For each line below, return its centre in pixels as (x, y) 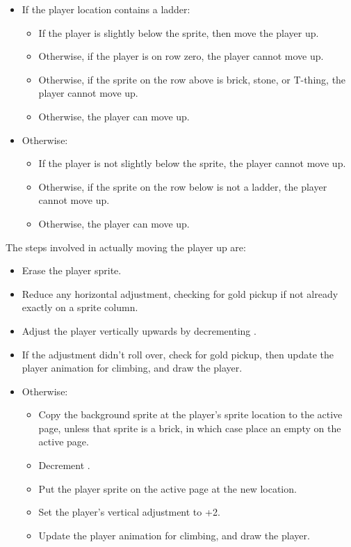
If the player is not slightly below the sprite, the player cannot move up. (192, 163)
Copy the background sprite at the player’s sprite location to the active (190, 414)
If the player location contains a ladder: (106, 9)
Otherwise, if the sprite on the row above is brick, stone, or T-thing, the (192, 79)
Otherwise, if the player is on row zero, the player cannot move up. (181, 56)
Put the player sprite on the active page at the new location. (168, 488)
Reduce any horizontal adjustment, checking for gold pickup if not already (180, 293)
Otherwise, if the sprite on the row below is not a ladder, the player (183, 186)
